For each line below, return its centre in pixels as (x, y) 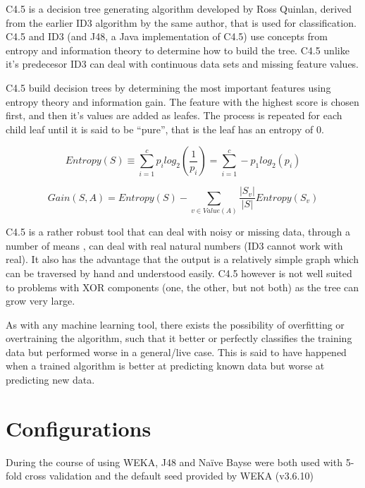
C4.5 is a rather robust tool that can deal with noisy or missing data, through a (178, 232)
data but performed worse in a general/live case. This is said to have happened (176, 352)
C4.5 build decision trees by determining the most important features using (168, 87)
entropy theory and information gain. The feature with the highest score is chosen (182, 101)
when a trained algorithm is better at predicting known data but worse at (165, 366)
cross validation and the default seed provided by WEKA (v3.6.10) (169, 476)
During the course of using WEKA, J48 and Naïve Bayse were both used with (174, 462)
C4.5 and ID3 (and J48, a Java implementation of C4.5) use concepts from (167, 36)
